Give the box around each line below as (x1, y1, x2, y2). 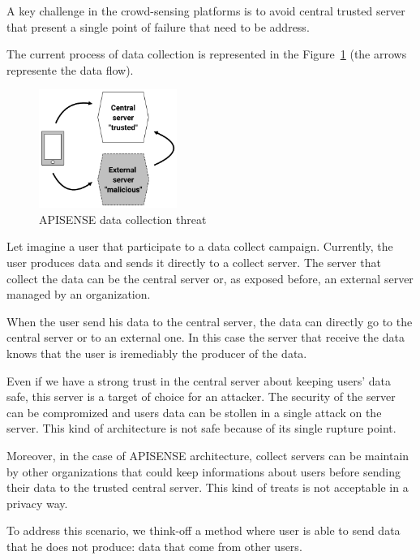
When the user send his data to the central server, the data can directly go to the (6, 312, 413, 330)
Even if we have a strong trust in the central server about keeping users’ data (6, 372, 392, 389)
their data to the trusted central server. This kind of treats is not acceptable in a (6, 479, 409, 496)
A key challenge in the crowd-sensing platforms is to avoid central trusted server (6, 2, 405, 19)
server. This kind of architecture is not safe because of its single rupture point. (6, 420, 396, 437)
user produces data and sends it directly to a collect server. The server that (6, 254, 381, 271)
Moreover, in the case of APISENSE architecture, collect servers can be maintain (6, 447, 409, 463)
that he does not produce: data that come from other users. (6, 537, 302, 554)
